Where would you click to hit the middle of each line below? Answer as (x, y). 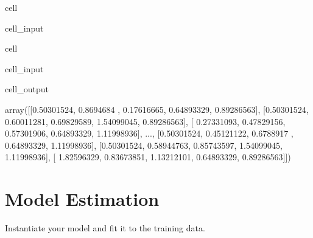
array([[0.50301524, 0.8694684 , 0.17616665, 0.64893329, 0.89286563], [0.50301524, (157, 109)
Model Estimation (82, 199)
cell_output (27, 89)
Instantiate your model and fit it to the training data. (105, 228)
